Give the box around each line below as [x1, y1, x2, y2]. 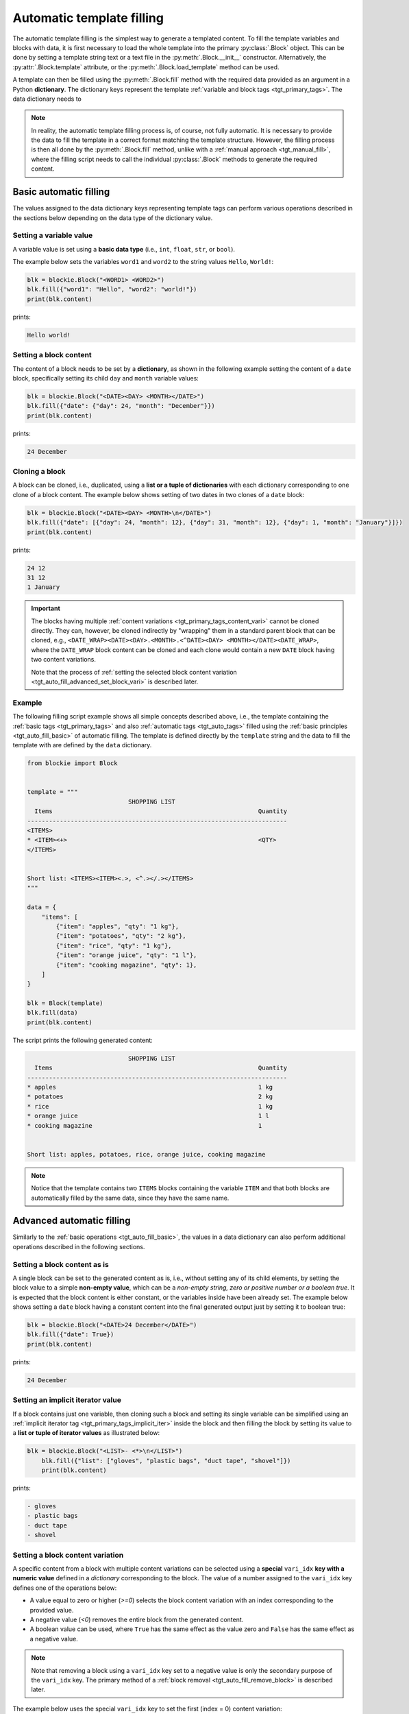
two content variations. [31, 655, 96, 664]
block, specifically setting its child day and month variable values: [12, 374, 199, 382]
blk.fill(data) [27, 1009, 78, 1017]
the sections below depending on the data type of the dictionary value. [12, 213, 213, 222]
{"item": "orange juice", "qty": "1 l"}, [55, 952, 197, 959]
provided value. [29, 1606, 74, 1614]
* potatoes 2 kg [27, 1093, 273, 1100]
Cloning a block [12, 467, 66, 476]
